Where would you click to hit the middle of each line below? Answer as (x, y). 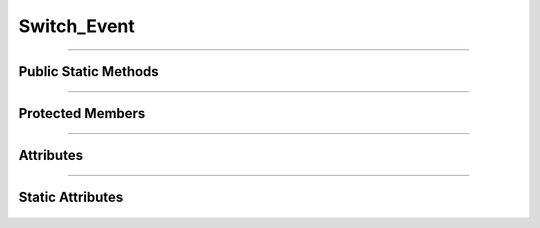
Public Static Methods (88, 71)
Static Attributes (71, 197)
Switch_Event (76, 26)
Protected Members (82, 113)
